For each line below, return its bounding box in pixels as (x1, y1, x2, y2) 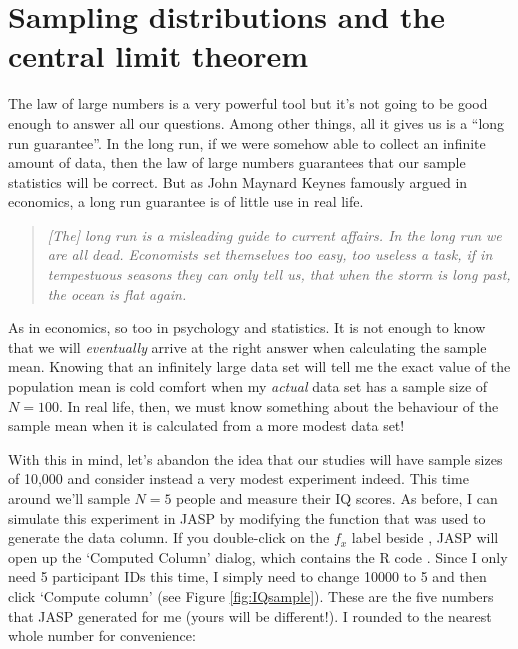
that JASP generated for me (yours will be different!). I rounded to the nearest (8, 605, 492, 626)
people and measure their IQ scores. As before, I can (176, 488, 498, 508)
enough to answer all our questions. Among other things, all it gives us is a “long (8, 112, 505, 133)
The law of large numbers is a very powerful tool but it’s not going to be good (8, 93, 488, 114)
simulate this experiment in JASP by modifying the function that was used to (8, 507, 486, 528)
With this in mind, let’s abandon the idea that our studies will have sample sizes (8, 448, 503, 469)
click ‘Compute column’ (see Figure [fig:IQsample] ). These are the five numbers (8, 585, 494, 606)
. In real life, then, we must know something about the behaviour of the (58, 395, 499, 416)
